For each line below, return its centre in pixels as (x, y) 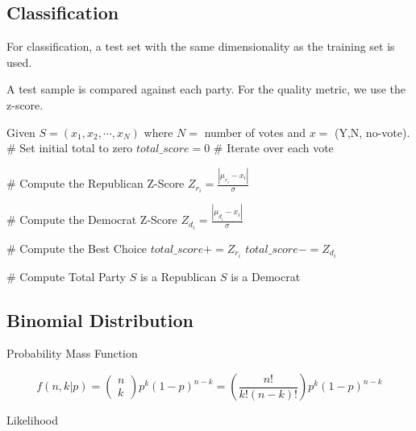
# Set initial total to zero (70, 148)
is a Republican (178, 276)
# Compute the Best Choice (77, 248)
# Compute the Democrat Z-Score (92, 220)
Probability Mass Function (72, 353)
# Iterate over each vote (273, 148)
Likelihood (32, 420)
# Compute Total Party (67, 276)
